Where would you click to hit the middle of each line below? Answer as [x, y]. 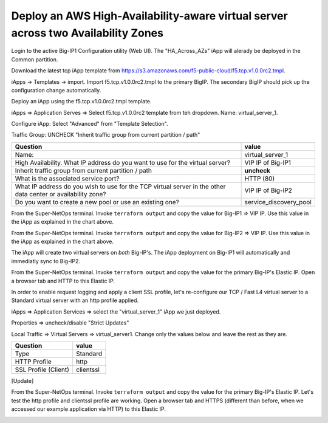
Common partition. [35, 59]
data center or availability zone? [60, 194]
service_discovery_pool [278, 202]
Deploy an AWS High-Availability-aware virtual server [149, 16]
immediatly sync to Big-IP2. [46, 261]
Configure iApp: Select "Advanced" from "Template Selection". [90, 124]
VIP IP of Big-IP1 [268, 162]
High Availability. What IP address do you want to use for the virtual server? [123, 162]
